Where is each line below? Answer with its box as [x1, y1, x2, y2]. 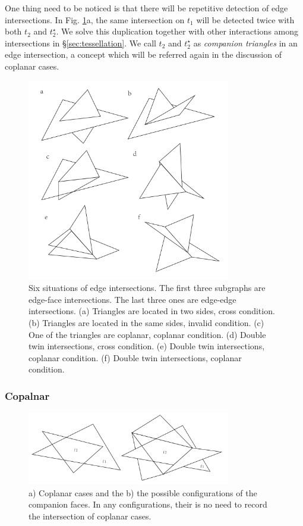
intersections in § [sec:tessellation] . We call [5, 36, 156, 49]
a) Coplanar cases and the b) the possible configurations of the [29, 486, 257, 499]
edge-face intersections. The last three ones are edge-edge [29, 293, 236, 305]
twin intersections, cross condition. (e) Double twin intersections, [29, 340, 265, 352]
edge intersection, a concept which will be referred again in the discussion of [5, 48, 282, 61]
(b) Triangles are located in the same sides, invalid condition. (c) [29, 316, 264, 328]
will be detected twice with [196, 13, 295, 26]
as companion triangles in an [193, 36, 298, 49]
